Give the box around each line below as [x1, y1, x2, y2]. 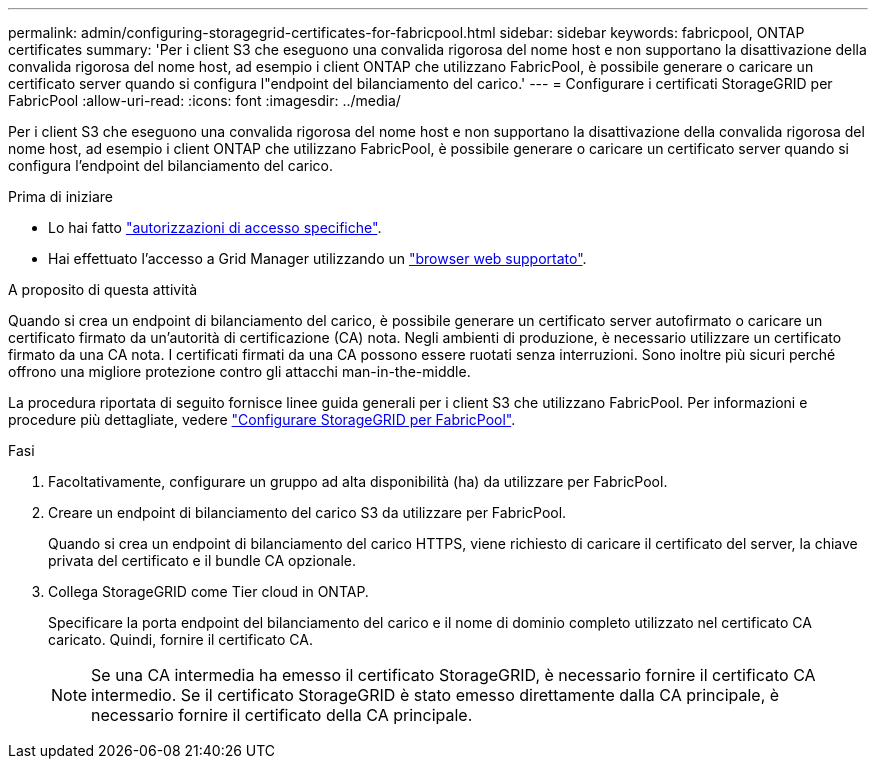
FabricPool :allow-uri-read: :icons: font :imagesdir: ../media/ [8, 92, 401, 109]
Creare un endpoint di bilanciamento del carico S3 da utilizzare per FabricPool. [48, 504, 567, 521]
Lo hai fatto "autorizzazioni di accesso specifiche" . [48, 219, 382, 236]
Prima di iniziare [8, 188, 113, 205]
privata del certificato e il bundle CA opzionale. [48, 552, 357, 569]
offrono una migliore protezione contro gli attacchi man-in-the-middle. [8, 363, 471, 380]
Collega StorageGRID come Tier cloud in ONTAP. [48, 583, 369, 600]
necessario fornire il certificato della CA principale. [91, 705, 473, 725]
